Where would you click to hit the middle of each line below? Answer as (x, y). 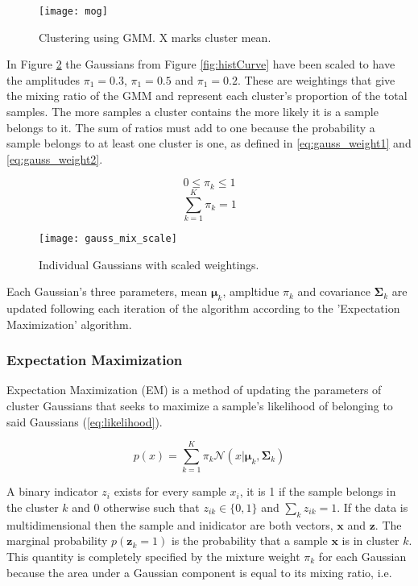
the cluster (33, 507)
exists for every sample (170, 491)
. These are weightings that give (316, 79)
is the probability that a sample (249, 540)
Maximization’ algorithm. (69, 324)
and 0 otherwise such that (136, 507)
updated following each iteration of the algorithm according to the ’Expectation (203, 308)
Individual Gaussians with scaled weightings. (149, 264)
